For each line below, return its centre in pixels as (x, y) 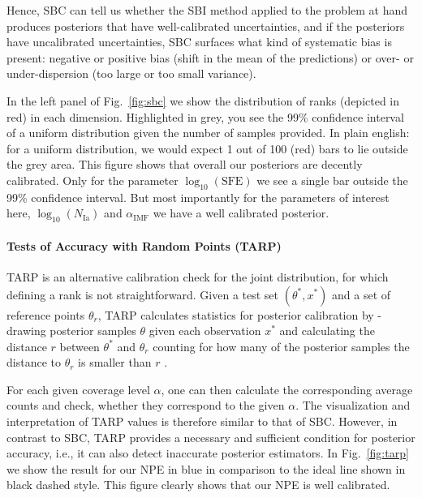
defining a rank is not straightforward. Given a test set (143, 294)
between (80, 346)
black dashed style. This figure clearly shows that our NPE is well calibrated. (198, 485)
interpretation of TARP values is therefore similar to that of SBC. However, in (202, 421)
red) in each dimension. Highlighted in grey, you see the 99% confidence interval (205, 116)
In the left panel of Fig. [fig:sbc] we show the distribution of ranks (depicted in (203, 100)
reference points (46, 314)
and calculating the (327, 331)
